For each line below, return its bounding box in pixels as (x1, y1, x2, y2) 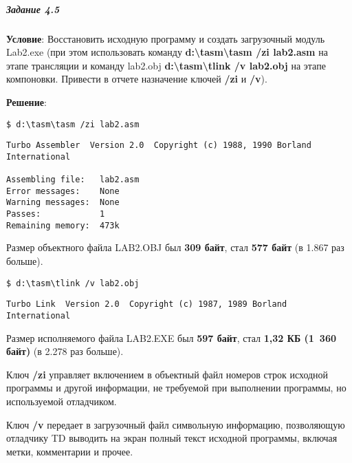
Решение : (6, 94, 47, 109)
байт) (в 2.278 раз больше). (6, 344, 124, 358)
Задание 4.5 (6, 1, 60, 16)
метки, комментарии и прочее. (6, 444, 133, 458)
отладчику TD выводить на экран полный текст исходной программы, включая (6, 431, 338, 445)
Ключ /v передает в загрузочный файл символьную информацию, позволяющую (6, 417, 345, 431)
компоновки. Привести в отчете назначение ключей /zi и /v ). (6, 72, 267, 86)
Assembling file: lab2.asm (6, 175, 140, 185)
